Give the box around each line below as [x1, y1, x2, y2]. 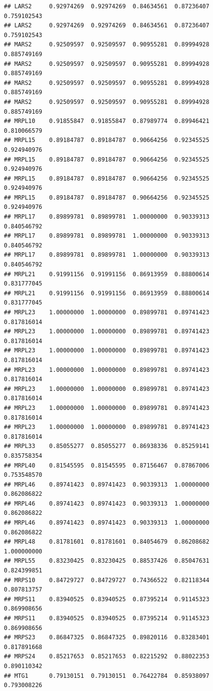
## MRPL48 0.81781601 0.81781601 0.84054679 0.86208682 [4, 538, 210, 546]
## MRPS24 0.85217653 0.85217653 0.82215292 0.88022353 [4, 653, 210, 660]
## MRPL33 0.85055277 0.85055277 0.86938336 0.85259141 [4, 443, 210, 450]
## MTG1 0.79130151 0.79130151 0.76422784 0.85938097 [4, 672, 210, 679]
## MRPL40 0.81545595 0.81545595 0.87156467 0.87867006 [4, 462, 210, 469]
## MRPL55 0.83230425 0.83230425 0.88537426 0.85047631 [4, 557, 210, 565]
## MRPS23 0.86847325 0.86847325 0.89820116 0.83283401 [4, 634, 210, 641]
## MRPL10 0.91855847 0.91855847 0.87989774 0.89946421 [4, 118, 210, 125]
